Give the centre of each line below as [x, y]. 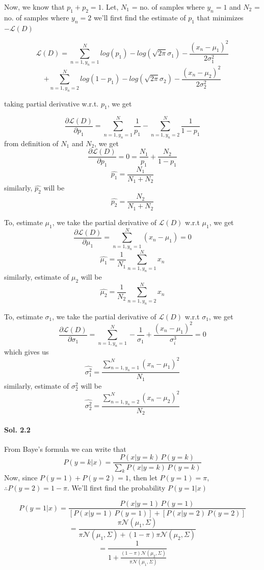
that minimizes [220, 17]
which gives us [27, 352]
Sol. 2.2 [17, 429]
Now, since [21, 478]
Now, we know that [34, 7]
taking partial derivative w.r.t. [51, 103]
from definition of [31, 143]
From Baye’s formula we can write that [65, 449]
